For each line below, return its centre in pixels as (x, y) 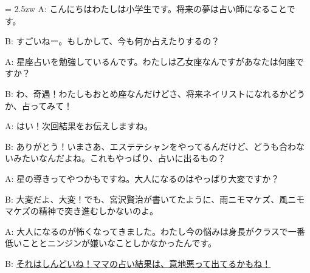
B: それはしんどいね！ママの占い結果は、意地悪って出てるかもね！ (138, 263)
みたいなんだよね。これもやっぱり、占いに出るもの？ (119, 158)
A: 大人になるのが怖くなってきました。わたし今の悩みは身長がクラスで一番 (155, 231)
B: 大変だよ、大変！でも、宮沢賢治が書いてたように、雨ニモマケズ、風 (146, 199)
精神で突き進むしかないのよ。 (98, 211)
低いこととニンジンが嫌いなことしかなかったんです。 (111, 243)
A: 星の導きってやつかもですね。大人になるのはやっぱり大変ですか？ (142, 178)
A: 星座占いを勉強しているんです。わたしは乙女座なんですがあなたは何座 (150, 61)
